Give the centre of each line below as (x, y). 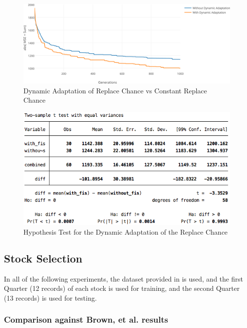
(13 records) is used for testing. (50, 297)
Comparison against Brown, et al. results (86, 319)
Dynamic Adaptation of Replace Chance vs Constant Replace (115, 90)
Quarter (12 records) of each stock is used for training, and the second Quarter (122, 288)
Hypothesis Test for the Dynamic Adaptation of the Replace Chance (126, 231)
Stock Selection (43, 258)
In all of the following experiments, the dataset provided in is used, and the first (123, 278)
